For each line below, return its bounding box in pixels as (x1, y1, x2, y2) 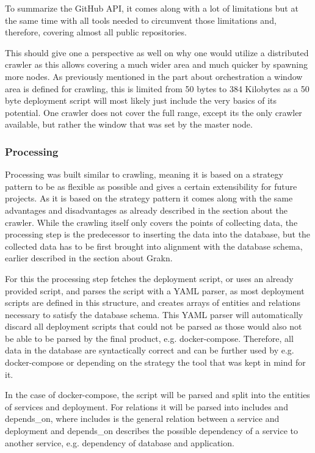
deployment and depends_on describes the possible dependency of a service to (5, 424, 299, 437)
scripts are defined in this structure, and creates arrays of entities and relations (5, 296, 300, 309)
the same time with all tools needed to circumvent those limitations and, (5, 13, 277, 26)
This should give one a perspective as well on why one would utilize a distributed (5, 46, 309, 59)
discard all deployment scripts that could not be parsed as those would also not (5, 320, 302, 333)
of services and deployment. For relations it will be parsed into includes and (5, 400, 288, 413)
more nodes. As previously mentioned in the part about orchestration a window (5, 70, 303, 82)
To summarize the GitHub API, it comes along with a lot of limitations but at (5, 2, 299, 14)
